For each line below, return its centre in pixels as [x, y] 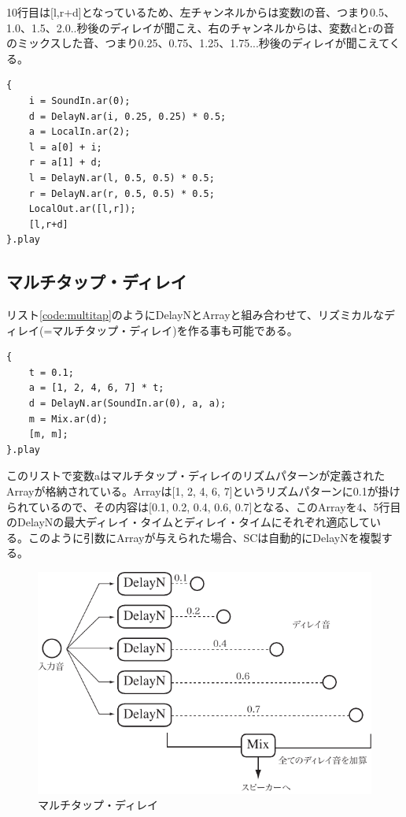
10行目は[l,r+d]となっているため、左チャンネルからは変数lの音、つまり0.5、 [201, 12]
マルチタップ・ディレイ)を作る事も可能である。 [175, 330]
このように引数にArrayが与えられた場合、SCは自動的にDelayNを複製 [205, 537]
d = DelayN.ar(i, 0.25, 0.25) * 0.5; [127, 116]
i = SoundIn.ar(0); [79, 100]
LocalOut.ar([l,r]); [82, 209]
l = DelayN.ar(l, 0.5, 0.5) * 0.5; [122, 178]
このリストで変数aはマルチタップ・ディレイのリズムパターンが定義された [196, 475]
